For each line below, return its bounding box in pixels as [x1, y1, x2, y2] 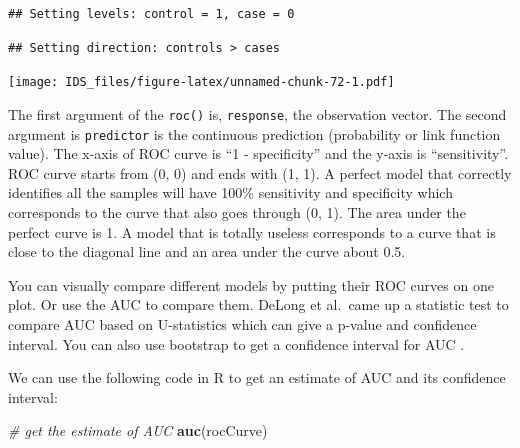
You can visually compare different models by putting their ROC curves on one [8, 274, 494, 295]
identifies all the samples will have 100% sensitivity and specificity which [8, 182, 453, 203]
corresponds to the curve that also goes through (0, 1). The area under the [8, 201, 466, 222]
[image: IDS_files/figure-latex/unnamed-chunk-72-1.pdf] [8, 75, 395, 90]
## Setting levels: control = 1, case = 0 [8, 7, 295, 21]
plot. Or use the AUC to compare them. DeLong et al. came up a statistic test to [8, 294, 509, 315]
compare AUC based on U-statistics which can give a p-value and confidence [8, 313, 477, 334]
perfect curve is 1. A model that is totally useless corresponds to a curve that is [8, 221, 496, 242]
